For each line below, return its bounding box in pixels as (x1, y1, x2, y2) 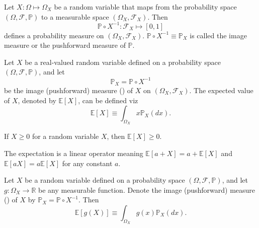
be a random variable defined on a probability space (25, 175, 185, 185)
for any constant (62, 158, 113, 168)
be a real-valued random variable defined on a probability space (25, 56, 221, 67)
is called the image (190, 30, 247, 40)
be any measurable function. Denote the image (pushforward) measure (38, 184, 255, 195)
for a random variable (32, 131, 99, 141)
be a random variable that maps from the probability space (54, 2, 237, 12)
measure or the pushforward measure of (4, 40, 126, 50)
